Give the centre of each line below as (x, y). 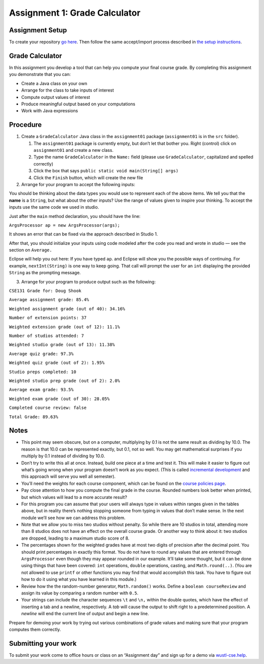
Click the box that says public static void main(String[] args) (106, 171)
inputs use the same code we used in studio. (54, 207)
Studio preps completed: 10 (43, 372)
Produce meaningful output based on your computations (78, 104)
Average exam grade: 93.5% (41, 390)
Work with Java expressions (50, 111)
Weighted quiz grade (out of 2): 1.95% (57, 363)
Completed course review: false (48, 408)
